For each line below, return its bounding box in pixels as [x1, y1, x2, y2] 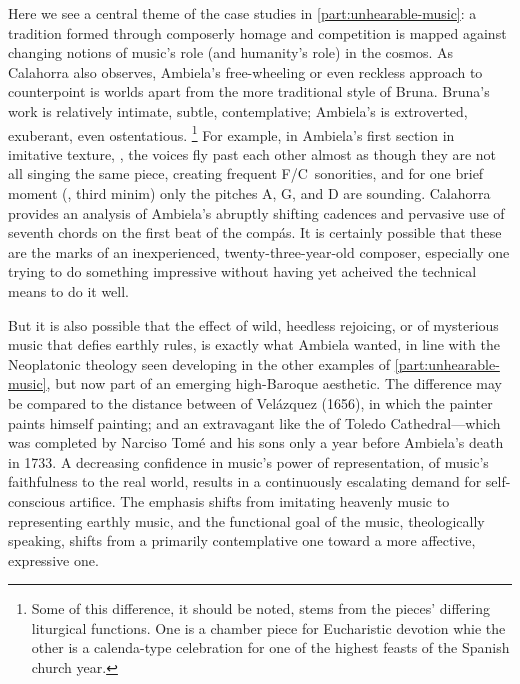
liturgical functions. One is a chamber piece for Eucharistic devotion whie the [31, 617, 506, 638]
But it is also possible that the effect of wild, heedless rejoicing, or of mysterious [8, 314, 499, 335]
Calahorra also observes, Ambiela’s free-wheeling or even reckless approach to [8, 61, 483, 82]
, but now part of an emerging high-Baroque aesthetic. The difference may [46, 373, 502, 394]
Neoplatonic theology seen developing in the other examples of [8, 353, 391, 374]
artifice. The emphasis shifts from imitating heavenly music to [69, 490, 450, 511]
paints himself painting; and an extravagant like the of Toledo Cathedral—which [8, 412, 501, 433]
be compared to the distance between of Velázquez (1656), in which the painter [8, 392, 493, 413]
